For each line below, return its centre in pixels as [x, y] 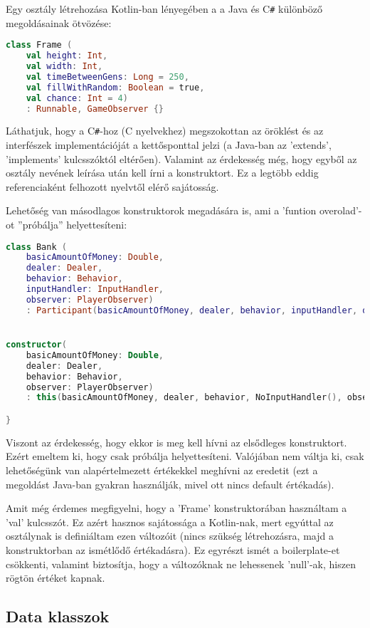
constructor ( [36, 345]
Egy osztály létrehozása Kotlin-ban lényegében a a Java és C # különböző [164, 9]
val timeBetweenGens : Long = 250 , [107, 77]
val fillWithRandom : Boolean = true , [115, 87]
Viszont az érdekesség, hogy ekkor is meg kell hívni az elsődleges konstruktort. [176, 442]
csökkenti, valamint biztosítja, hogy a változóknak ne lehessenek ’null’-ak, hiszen [181, 564]
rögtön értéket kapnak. [55, 578]
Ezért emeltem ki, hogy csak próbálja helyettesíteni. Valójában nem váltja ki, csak [185, 456]
